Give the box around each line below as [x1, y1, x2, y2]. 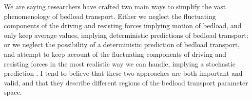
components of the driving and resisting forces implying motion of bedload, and [4, 20, 242, 31]
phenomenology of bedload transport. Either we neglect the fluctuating [4, 11, 216, 21]
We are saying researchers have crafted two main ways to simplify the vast [4, 1, 226, 11]
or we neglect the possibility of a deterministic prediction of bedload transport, [4, 39, 240, 50]
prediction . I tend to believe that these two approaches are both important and [4, 68, 243, 78]
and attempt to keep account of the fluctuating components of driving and [4, 49, 226, 59]
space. [4, 87, 22, 97]
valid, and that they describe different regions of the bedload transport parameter [4, 77, 248, 87]
